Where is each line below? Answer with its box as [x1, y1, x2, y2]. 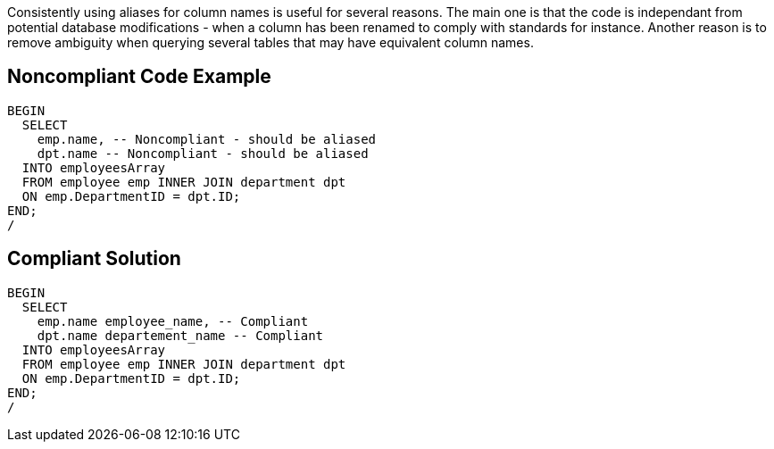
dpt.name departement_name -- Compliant [37, 328, 324, 343]
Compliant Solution [7, 247, 181, 270]
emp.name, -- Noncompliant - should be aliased [37, 131, 377, 146]
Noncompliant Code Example [7, 65, 271, 88]
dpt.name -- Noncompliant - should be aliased [37, 146, 369, 161]
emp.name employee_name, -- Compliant [37, 313, 309, 328]
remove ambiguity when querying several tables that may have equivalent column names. [7, 35, 534, 50]
